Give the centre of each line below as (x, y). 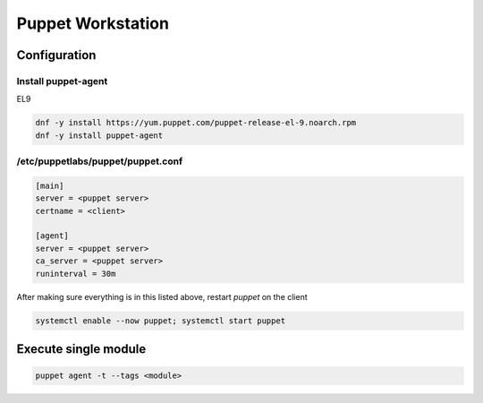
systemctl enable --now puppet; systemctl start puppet (161, 321)
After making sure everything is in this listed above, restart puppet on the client (162, 296)
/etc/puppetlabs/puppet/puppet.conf (100, 161)
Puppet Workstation (93, 23)
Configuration (56, 55)
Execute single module (81, 349)
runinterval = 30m (76, 274)
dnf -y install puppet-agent (99, 135)
